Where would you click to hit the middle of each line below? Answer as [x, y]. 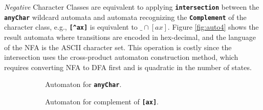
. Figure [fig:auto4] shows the [213, 27]
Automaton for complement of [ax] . [102, 101]
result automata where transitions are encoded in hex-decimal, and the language [130, 37]
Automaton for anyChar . [83, 84]
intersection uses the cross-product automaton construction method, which [121, 57]
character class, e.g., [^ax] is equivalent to [71, 27]
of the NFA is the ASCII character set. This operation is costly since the [118, 47]
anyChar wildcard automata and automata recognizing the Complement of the [125, 17]
